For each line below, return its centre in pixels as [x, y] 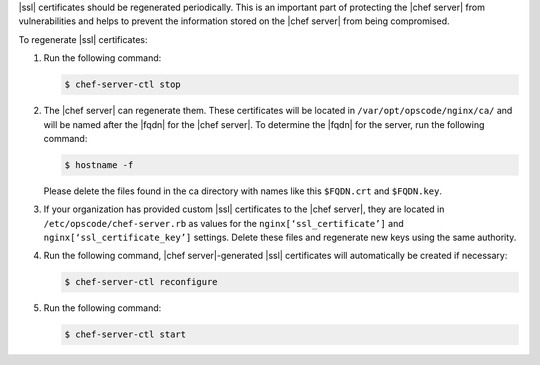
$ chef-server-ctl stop [123, 84]
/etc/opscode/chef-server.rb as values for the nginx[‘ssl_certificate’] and [223, 223]
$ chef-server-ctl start [125, 334]
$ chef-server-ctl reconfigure [141, 282]
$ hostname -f [99, 164]
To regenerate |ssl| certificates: [83, 39]
